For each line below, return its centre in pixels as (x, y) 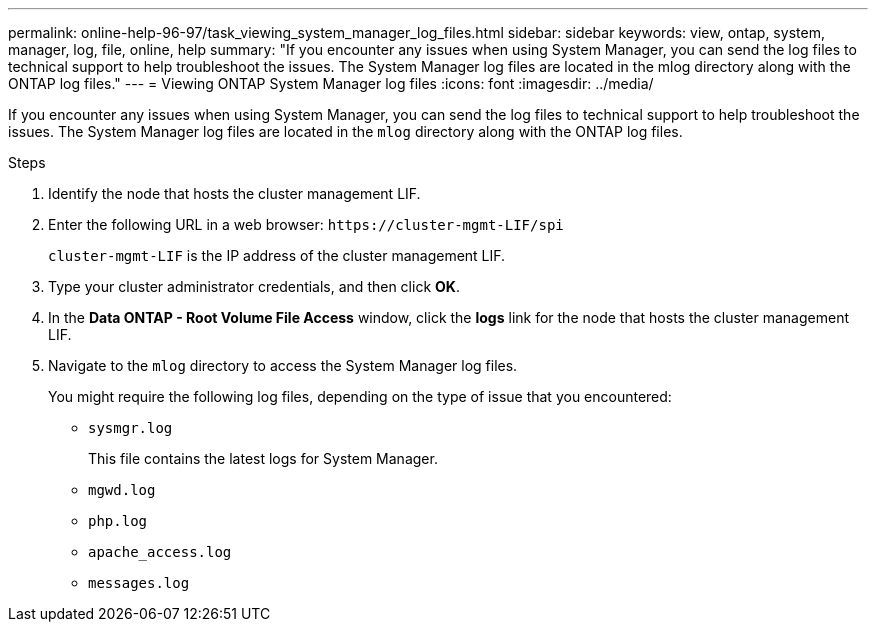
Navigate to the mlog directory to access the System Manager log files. (283, 365)
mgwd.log (122, 490)
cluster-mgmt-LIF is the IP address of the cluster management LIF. (277, 255)
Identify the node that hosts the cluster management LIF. (234, 193)
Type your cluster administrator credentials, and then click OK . (254, 286)
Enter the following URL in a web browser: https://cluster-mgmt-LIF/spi (306, 224)
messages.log (139, 583)
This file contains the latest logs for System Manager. (263, 458)
